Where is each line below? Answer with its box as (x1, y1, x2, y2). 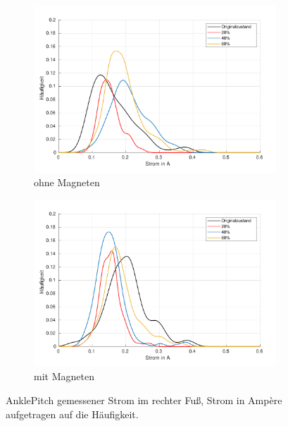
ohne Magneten (34, 175, 100, 190)
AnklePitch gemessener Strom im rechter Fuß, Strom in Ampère (6, 393, 282, 408)
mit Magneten (34, 369, 94, 384)
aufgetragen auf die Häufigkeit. (6, 406, 139, 421)
